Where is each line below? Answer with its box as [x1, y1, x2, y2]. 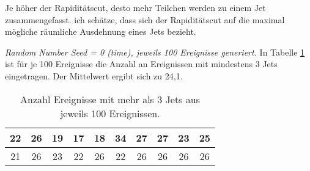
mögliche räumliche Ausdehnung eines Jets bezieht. [5, 25, 196, 38]
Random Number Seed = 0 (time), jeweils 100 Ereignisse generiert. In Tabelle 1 [5, 45, 305, 58]
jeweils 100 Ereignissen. [60, 106, 160, 120]
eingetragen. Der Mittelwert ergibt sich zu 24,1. [5, 69, 183, 82]
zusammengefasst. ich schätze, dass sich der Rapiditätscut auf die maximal [5, 13, 285, 26]
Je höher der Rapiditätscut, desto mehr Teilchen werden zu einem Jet [5, 1, 266, 13]
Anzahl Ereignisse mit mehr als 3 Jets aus [20, 92, 200, 106]
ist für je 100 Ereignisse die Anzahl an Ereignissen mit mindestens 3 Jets [5, 57, 278, 70]
